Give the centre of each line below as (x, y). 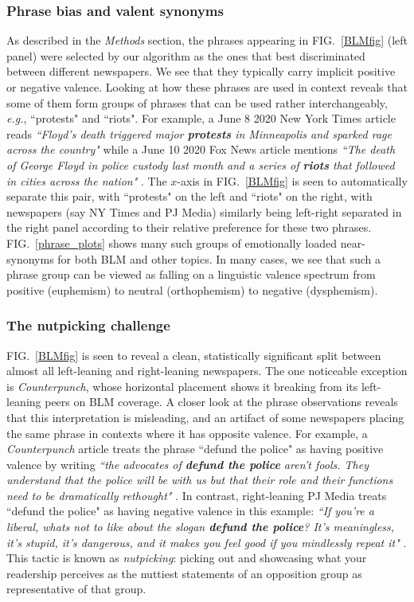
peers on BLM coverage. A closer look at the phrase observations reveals (221, 402)
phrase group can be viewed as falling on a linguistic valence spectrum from (191, 274)
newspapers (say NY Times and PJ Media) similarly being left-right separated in (204, 211)
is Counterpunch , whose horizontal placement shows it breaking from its (182, 386)
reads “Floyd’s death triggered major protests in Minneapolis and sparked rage (199, 133)
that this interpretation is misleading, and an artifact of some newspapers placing (205, 417)
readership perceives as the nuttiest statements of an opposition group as (184, 573)
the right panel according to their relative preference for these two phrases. (189, 227)
